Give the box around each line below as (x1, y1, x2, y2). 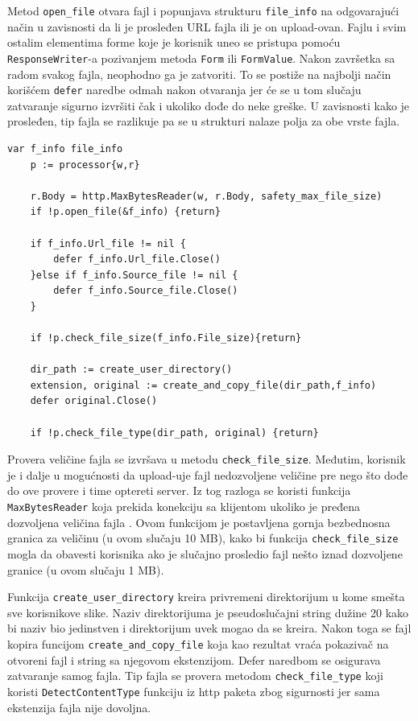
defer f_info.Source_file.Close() (53, 285, 238, 297)
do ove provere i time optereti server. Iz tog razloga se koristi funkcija (7, 482, 351, 499)
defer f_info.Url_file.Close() (53, 253, 221, 266)
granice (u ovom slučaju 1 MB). (7, 561, 164, 578)
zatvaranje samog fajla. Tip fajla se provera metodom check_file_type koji (7, 667, 383, 684)
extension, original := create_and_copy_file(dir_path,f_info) (30, 379, 377, 391)
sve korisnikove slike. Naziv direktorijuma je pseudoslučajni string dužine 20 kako (7, 604, 409, 620)
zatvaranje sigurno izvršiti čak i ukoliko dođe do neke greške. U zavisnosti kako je (7, 97, 410, 113)
